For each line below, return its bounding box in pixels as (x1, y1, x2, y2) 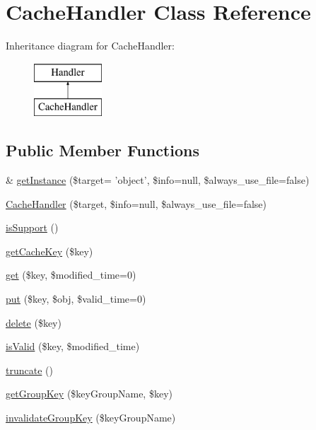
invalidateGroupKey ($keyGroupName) (6, 410, 176, 425)
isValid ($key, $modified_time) (6, 339, 140, 354)
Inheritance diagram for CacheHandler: (6, 38, 175, 53)
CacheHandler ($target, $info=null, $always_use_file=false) (6, 196, 267, 211)
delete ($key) (6, 315, 62, 330)
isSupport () (6, 220, 59, 235)
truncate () (6, 362, 53, 377)
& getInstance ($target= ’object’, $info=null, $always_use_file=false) (6, 173, 310, 187)
